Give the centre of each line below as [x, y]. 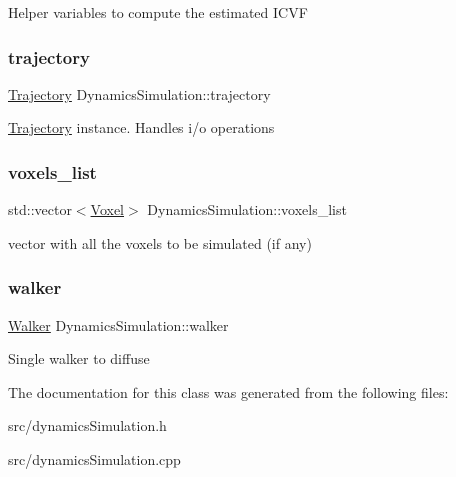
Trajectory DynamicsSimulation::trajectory [139, 93]
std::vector [40, 209]
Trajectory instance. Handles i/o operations [141, 127]
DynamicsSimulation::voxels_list [247, 209]
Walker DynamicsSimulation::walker [118, 324]
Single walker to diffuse [79, 358]
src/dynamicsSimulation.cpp [94, 459]
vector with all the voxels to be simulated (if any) [160, 242]
